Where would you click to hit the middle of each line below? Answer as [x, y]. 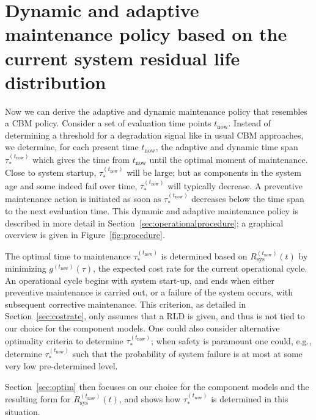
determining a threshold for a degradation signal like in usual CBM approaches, [154, 135]
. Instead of [249, 123]
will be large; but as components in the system [214, 172]
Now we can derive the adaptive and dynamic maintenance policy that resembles [156, 111]
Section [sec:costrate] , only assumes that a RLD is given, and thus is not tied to [155, 316]
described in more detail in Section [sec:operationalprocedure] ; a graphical [144, 223]
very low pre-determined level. [61, 366]
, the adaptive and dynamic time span [227, 147]
